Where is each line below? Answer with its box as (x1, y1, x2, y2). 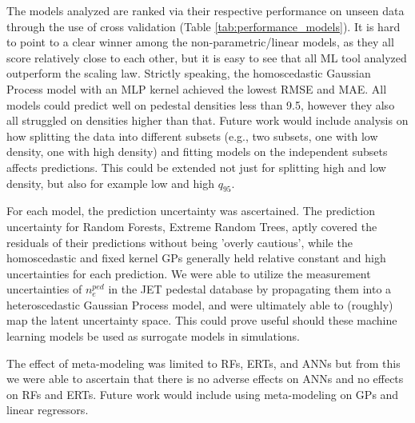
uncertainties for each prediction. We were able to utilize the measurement (6, 265, 371, 281)
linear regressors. (6, 401, 89, 418)
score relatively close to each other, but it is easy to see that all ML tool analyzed (6, 49, 407, 66)
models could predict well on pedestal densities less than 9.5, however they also (6, 96, 395, 113)
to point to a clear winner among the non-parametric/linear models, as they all (6, 34, 394, 50)
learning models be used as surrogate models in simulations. (6, 328, 300, 345)
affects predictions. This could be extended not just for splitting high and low (6, 158, 386, 175)
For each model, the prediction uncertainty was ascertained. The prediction (6, 202, 375, 219)
